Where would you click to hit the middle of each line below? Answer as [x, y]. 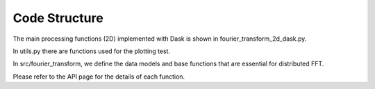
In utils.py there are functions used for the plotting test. [91, 51]
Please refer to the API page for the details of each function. [99, 77]
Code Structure [58, 18]
